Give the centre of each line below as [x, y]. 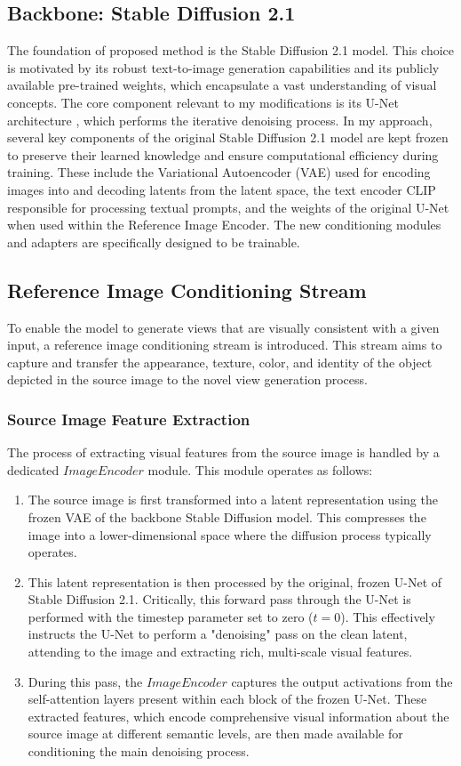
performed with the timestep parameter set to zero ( [171, 616]
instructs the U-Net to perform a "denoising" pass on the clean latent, [218, 634]
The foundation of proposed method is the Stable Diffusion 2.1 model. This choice [231, 50]
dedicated [33, 469]
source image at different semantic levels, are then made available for [215, 734]
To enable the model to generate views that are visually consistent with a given [223, 327]
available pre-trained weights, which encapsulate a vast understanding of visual [222, 85]
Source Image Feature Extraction [129, 419]
